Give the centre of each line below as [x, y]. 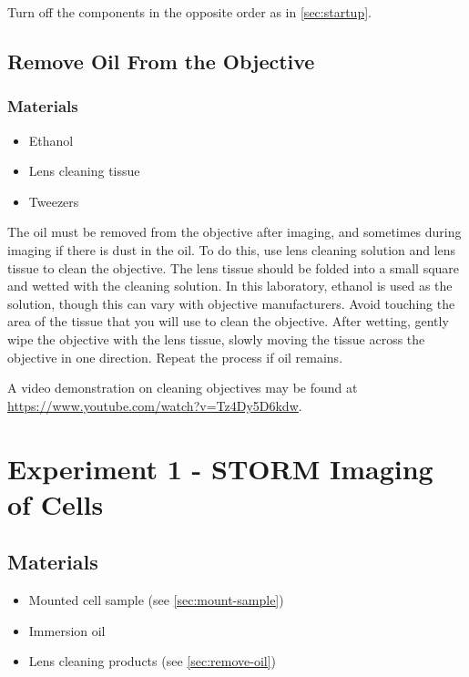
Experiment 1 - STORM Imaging [220, 468]
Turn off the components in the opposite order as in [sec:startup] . [189, 12]
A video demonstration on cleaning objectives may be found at [183, 388]
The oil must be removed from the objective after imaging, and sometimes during [234, 232]
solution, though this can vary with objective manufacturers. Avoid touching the [231, 303]
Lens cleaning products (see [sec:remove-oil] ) [153, 661]
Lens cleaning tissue [84, 171]
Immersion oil [67, 630]
